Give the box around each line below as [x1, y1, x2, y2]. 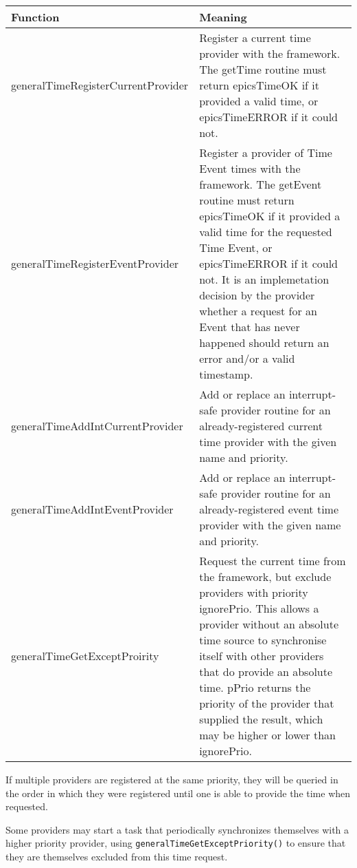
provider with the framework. [199, 45, 341, 61]
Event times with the [199, 160, 301, 176]
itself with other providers [199, 648, 324, 664]
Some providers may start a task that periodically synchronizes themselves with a [5, 822, 349, 836]
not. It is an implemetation [199, 271, 330, 287]
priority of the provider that [199, 695, 334, 711]
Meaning [199, 9, 247, 25]
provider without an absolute [199, 616, 339, 632]
